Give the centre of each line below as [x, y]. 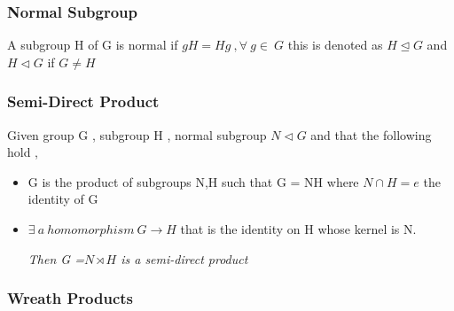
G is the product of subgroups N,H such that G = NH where [193, 181]
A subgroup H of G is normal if [93, 45]
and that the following [371, 134]
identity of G [63, 199]
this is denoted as [335, 45]
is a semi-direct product [184, 258]
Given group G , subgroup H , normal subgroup [137, 134]
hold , [23, 152]
